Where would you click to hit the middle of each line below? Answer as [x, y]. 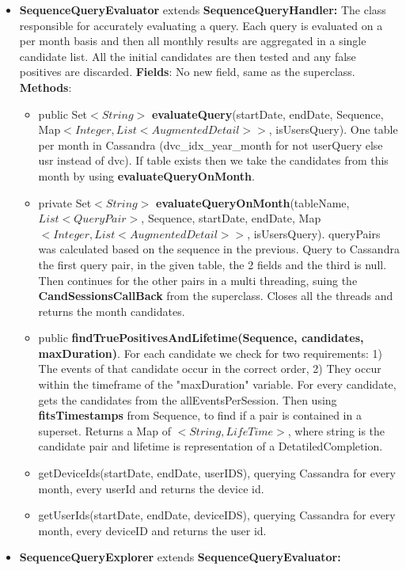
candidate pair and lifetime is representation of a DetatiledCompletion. [211, 446]
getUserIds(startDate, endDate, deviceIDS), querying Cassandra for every [217, 515]
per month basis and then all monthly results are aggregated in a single [193, 41]
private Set [65, 202]
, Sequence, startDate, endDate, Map [231, 218]
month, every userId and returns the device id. [151, 488]
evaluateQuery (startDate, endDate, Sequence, [268, 114]
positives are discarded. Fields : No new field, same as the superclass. [187, 72]
